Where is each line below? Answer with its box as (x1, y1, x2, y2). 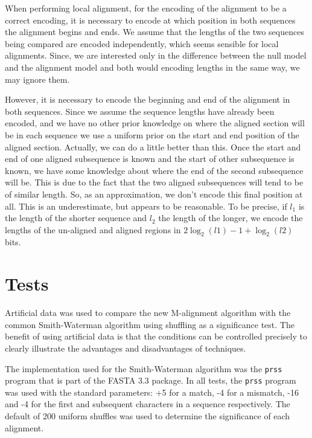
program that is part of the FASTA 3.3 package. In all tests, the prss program (5, 374, 296, 387)
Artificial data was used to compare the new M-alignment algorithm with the (5, 306, 291, 319)
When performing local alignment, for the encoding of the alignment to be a (5, 2, 287, 14)
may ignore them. (5, 72, 70, 85)
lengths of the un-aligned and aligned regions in (5, 223, 181, 236)
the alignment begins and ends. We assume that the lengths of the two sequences (5, 25, 304, 38)
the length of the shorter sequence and (5, 211, 147, 224)
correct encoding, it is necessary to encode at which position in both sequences (5, 13, 296, 26)
